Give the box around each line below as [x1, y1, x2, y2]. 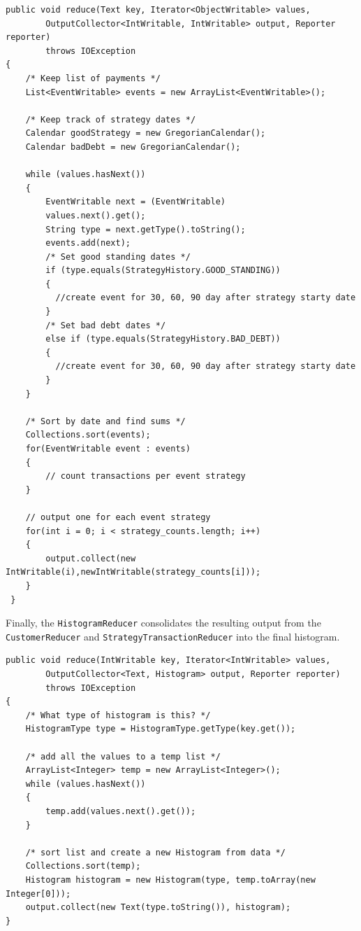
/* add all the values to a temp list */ [25, 751, 221, 762]
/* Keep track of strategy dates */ [25, 114, 196, 125]
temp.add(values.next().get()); [45, 806, 196, 816]
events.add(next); [45, 238, 131, 248]
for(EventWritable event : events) [25, 444, 191, 454]
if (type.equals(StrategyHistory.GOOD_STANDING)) [45, 265, 281, 276]
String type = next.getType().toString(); [45, 224, 246, 234]
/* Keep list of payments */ [25, 73, 161, 83]
